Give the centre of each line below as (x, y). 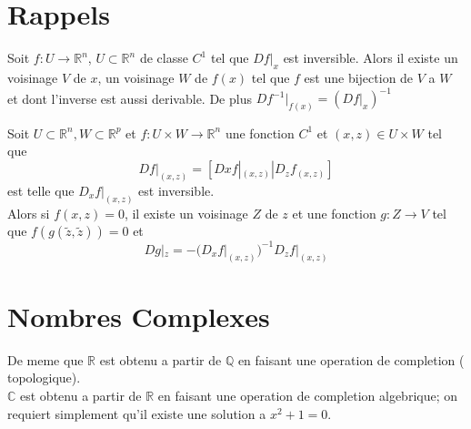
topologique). (44, 378)
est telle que (41, 190)
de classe (164, 58)
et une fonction (334, 213)
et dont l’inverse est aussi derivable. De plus (130, 98)
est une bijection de (359, 77)
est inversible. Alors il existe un (371, 58)
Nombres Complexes (139, 316)
